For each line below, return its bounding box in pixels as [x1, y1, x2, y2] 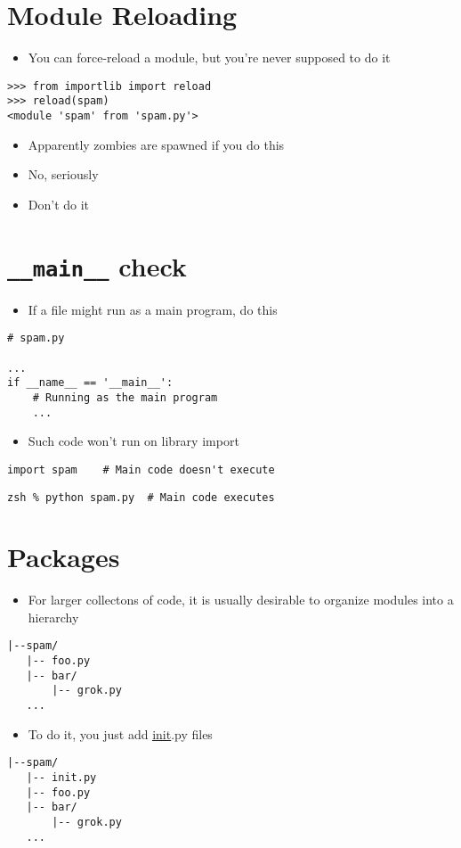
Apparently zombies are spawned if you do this [28, 135, 285, 153]
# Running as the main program [32, 391, 218, 404]
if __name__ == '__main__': [7, 376, 174, 390]
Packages [7, 539, 120, 575]
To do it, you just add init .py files [28, 724, 213, 743]
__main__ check [7, 247, 187, 284]
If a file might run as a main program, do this [28, 300, 278, 318]
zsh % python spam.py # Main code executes [7, 490, 275, 504]
